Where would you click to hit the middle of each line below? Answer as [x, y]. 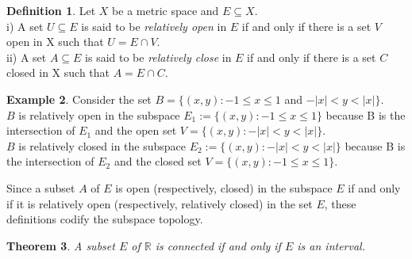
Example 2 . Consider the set [79, 99]
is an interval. [331, 245]
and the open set [136, 130]
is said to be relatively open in [154, 26]
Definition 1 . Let [51, 10]
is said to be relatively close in [158, 57]
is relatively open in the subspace [99, 114]
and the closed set [158, 161]
